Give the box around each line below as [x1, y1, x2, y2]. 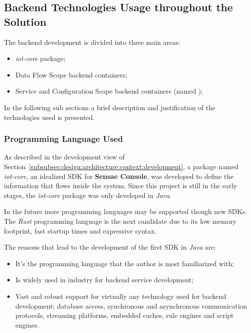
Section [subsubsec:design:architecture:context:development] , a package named [4, 161, 239, 171]
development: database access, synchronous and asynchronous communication [15, 300, 247, 311]
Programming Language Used [4, 133, 123, 145]
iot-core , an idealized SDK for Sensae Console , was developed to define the [4, 171, 234, 181]
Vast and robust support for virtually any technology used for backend [15, 291, 227, 301]
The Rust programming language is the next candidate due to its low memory [4, 215, 237, 226]
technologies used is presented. [4, 112, 95, 122]
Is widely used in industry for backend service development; [15, 274, 193, 285]
